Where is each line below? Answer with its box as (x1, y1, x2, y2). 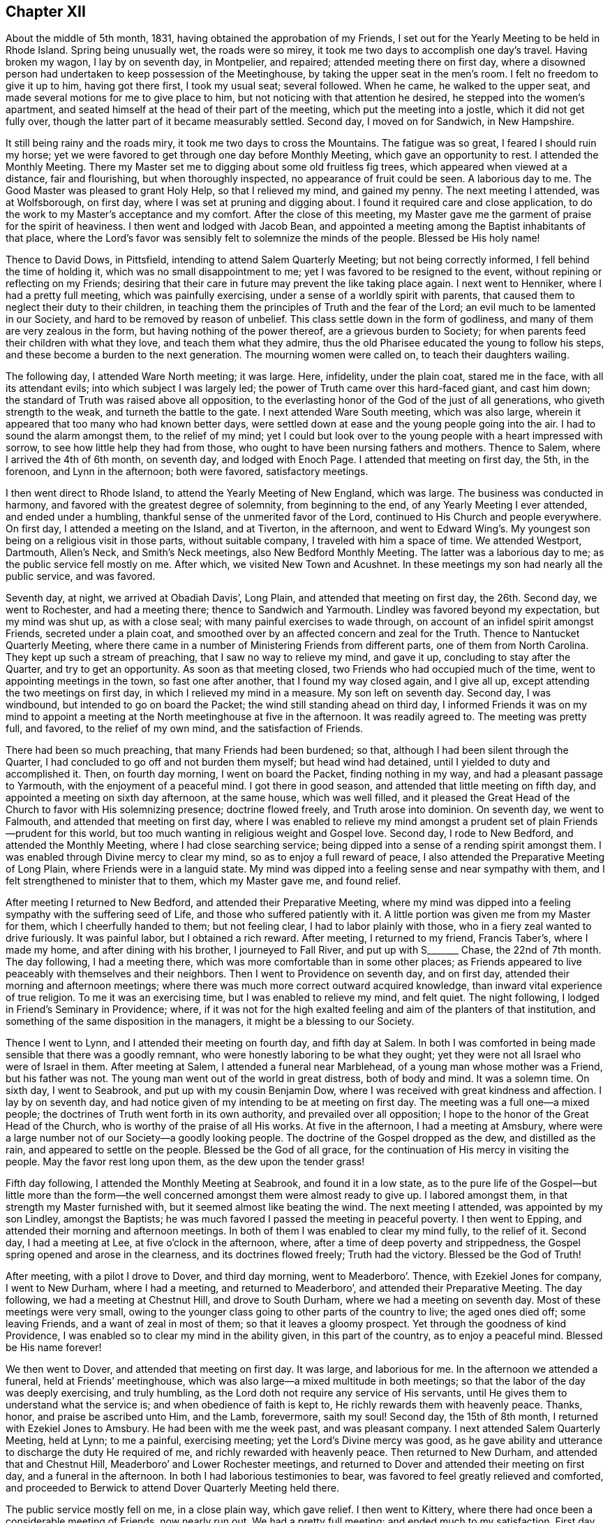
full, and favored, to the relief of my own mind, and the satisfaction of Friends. (6, 722, 364, 735)
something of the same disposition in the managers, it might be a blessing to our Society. (6, 1015, 415, 1028)
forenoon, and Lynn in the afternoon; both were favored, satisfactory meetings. (6, 465, 369, 478)
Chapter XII (6, 3, 86, 20)
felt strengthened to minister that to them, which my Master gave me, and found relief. (6, 875, 401, 887)
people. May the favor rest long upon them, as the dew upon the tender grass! (6, 1156, 365, 1168)
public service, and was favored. (6, 570, 156, 583)
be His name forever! (6, 1341, 102, 1354)
